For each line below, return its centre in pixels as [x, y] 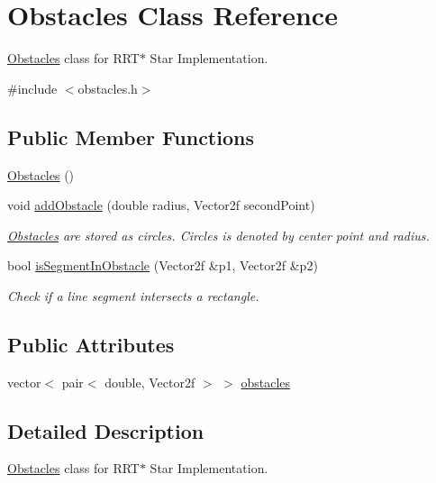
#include [32, 88]
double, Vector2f [150, 382]
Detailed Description [106, 430]
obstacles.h [108, 88]
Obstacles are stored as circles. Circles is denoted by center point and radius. [218, 235]
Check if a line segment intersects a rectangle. [133, 295]
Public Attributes [91, 344]
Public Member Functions [131, 137]
